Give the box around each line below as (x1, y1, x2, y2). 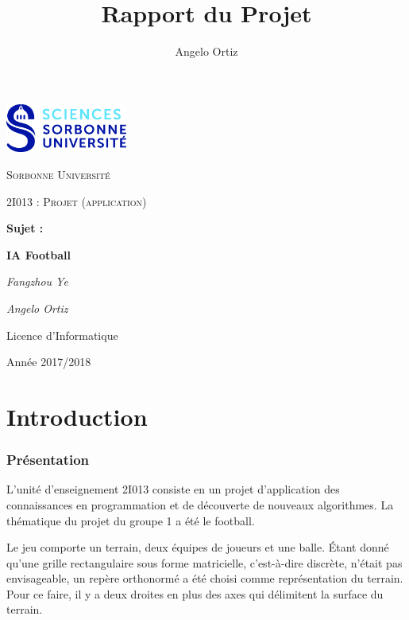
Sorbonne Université (6, 166, 110, 182)
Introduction (6, 400, 148, 432)
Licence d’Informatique (6, 326, 118, 343)
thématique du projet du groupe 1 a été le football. (6, 512, 255, 528)
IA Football (6, 246, 71, 263)
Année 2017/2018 (6, 353, 91, 370)
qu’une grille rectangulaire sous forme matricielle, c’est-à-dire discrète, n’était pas (6, 554, 403, 571)
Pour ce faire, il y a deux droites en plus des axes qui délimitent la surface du (6, 585, 384, 602)
